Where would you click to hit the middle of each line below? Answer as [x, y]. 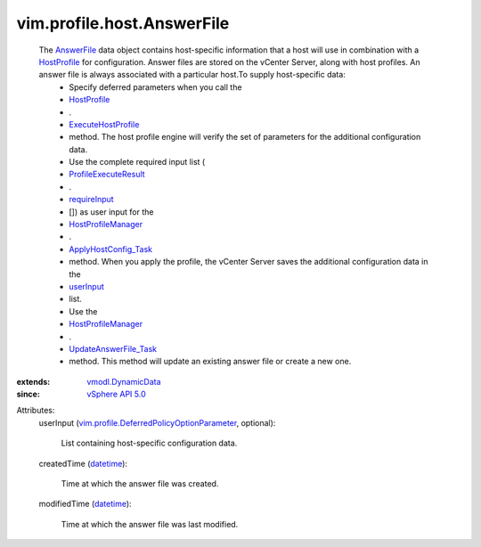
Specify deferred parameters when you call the [155, 87]
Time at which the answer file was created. [140, 484]
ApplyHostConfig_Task [111, 249]
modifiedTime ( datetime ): [86, 504]
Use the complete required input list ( [137, 162]
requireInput [92, 200]
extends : [33, 381]
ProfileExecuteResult [107, 175]
